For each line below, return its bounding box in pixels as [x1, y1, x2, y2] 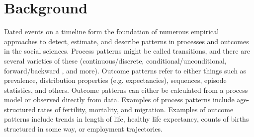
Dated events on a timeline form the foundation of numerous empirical [4, 26, 219, 37]
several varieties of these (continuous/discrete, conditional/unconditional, [4, 55, 227, 66]
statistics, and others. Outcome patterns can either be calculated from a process [4, 84, 248, 95]
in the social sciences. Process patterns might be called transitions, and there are [4, 46, 250, 56]
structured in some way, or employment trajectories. [4, 124, 163, 134]
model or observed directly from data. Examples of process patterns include [4, 94, 235, 105]
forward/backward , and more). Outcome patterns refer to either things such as [4, 65, 247, 75]
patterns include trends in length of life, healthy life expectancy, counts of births [4, 114, 249, 124]
